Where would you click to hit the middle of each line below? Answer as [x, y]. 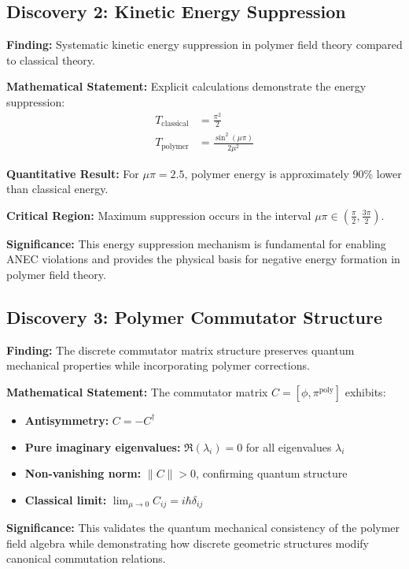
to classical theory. [51, 60]
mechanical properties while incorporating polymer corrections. [158, 365]
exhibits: [365, 391]
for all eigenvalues [289, 446]
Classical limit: [66, 499]
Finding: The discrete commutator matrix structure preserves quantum [181, 350]
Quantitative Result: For [73, 173]
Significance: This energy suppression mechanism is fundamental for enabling [196, 243]
